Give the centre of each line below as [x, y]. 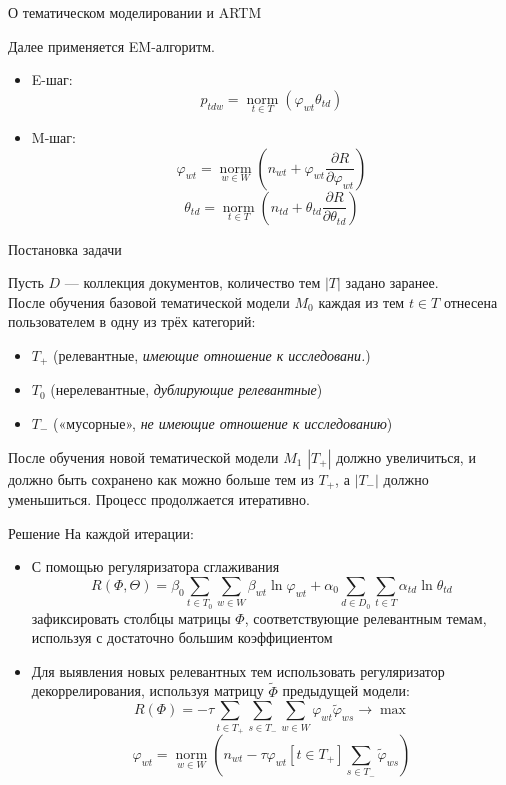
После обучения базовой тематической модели [149, 301]
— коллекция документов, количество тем [192, 282]
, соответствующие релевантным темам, [365, 617]
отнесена [470, 301]
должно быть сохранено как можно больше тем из [161, 478]
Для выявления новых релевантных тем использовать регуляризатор [238, 670]
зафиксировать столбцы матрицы [131, 617]
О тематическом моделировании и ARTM [135, 12]
